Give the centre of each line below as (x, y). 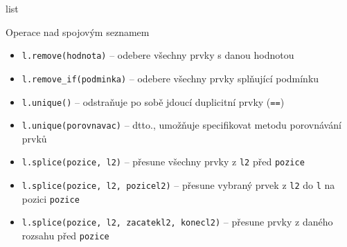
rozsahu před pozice (65, 236)
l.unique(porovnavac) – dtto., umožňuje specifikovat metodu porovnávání (181, 125)
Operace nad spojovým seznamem (78, 31)
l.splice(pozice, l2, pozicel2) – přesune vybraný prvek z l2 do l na (178, 185)
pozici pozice (51, 198)
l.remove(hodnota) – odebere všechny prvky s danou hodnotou (158, 55)
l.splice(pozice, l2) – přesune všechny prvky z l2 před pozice (163, 162)
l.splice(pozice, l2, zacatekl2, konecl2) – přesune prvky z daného (177, 222)
